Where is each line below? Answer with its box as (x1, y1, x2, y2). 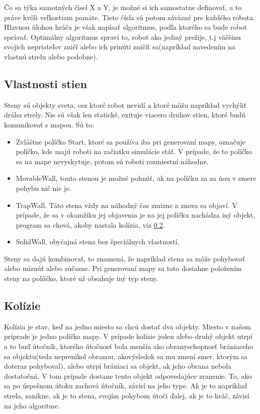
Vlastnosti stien (4, 76, 87, 91)
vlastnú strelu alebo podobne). (4, 51, 98, 61)
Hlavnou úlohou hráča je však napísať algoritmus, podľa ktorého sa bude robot (4, 22, 247, 32)
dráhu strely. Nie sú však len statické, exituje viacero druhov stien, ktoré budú (4, 109, 246, 120)
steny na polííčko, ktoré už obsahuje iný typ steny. (4, 273, 158, 284)
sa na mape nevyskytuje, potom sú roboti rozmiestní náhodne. (16, 156, 209, 166)
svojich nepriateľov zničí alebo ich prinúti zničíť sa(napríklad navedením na (4, 41, 235, 52)
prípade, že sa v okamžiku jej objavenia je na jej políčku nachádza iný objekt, (16, 210, 255, 220)
